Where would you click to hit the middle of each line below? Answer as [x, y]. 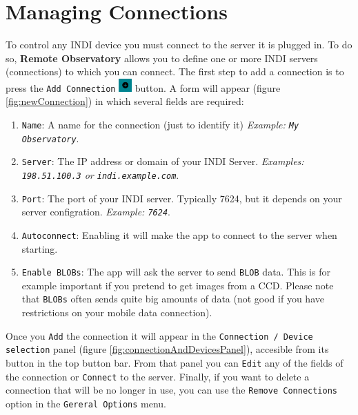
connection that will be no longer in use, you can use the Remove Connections [171, 390]
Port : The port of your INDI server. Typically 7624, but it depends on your [182, 198]
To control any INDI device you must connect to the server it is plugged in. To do [179, 45]
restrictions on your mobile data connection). [117, 312]
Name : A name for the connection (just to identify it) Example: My [160, 125]
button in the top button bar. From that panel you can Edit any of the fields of [175, 363]
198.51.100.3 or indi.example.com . [100, 175]
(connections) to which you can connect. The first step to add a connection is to [175, 71]
